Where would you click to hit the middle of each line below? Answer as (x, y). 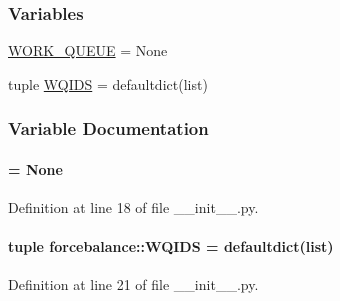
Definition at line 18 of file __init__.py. (133, 207)
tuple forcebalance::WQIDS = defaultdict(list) (171, 246)
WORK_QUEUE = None (88, 50)
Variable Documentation (108, 128)
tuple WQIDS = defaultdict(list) (108, 83)
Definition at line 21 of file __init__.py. (133, 284)
